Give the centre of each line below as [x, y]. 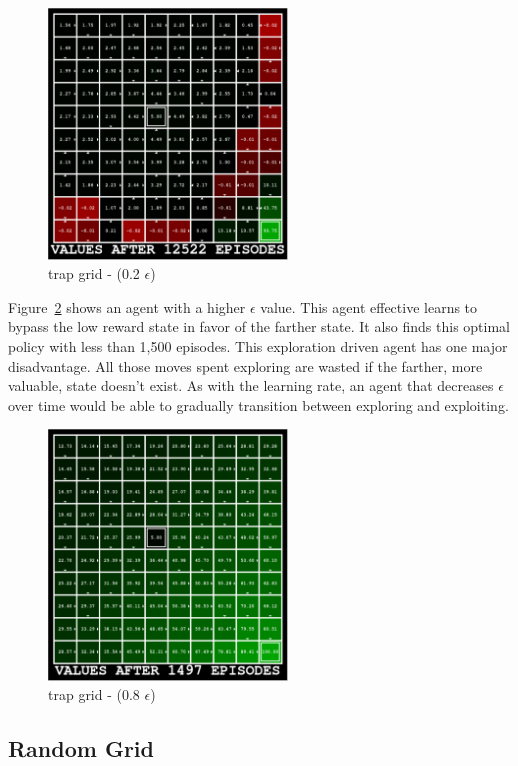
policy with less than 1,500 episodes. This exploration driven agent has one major [258, 345]
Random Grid [81, 748]
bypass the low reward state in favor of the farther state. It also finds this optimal [259, 326]
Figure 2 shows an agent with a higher [127, 306]
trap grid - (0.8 [94, 694]
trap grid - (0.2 [94, 273]
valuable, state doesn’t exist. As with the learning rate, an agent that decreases [251, 385]
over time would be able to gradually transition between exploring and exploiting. [258, 404]
